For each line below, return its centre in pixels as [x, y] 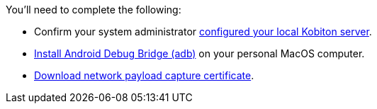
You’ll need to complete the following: [94, 10]
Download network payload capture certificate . [144, 75]
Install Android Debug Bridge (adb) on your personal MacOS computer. [199, 53]
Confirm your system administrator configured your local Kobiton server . [203, 31]
